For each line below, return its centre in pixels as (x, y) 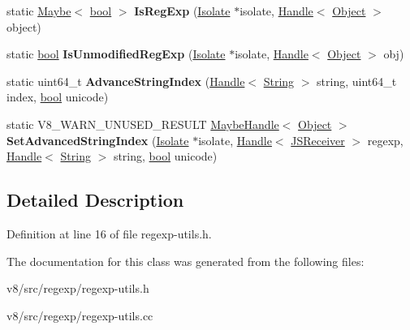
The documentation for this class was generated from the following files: (186, 261)
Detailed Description (95, 200)
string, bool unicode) (165, 156)
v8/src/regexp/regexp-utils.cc (80, 315)
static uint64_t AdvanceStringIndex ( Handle (126, 81)
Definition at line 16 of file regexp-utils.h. (109, 233)
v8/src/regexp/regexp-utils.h (78, 288)
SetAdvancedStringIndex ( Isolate (98, 140)
